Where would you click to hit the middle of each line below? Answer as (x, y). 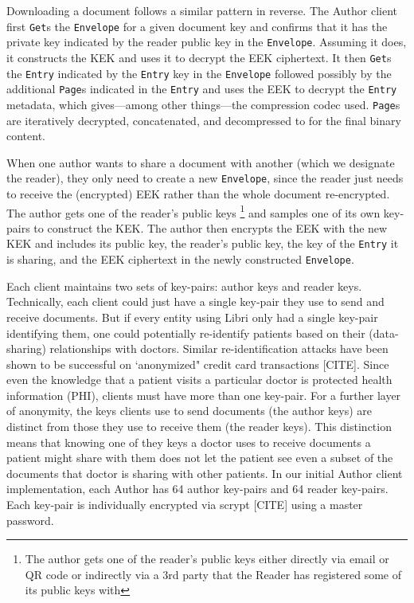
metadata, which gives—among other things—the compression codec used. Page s (203, 104)
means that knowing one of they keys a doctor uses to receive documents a (189, 442)
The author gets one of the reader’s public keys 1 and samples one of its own (193, 211)
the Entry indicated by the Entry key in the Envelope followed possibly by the (199, 73)
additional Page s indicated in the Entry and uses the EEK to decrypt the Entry (202, 89)
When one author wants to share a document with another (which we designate (201, 162)
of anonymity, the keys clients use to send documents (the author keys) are (189, 411)
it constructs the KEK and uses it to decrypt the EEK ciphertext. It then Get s (199, 57)
